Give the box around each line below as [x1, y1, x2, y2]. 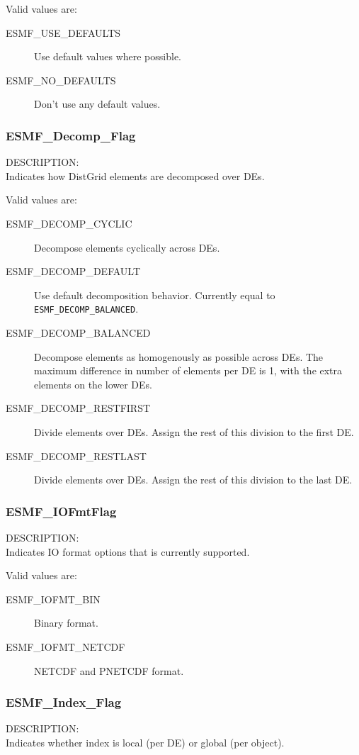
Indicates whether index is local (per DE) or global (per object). [6, 734, 285, 749]
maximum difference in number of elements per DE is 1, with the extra [34, 363, 343, 378]
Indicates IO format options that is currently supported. [6, 544, 250, 559]
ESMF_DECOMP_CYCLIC [6, 216, 132, 230]
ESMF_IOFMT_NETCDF [6, 639, 125, 654]
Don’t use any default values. [34, 96, 161, 111]
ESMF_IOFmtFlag [6, 502, 117, 520]
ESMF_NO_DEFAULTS [6, 72, 116, 87]
